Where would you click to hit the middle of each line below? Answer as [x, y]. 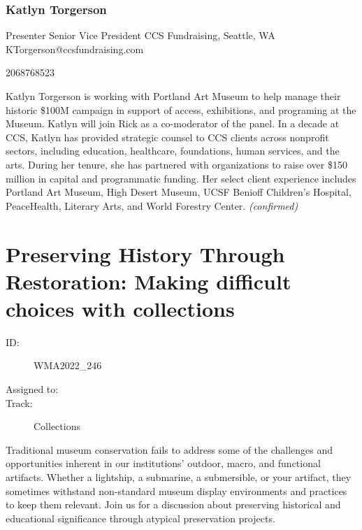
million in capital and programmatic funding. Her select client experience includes [181, 178]
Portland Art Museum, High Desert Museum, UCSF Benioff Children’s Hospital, [179, 192]
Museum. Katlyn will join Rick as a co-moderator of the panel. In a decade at [173, 123]
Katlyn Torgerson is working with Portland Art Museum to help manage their [173, 96]
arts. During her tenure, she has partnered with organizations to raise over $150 [176, 164]
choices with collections [120, 308]
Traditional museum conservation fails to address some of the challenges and [169, 449]
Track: [19, 402]
